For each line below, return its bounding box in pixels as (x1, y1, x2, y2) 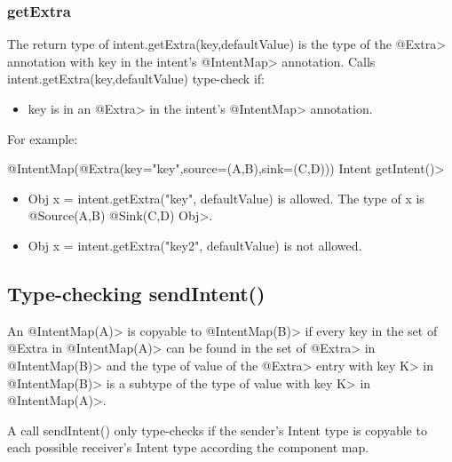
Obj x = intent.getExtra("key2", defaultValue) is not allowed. (28, 235, 362, 254)
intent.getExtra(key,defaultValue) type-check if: (7, 69, 265, 88)
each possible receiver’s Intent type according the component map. (7, 438, 369, 457)
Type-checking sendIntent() (7, 279, 266, 307)
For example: (7, 129, 78, 147)
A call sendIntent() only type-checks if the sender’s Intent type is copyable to (7, 420, 427, 439)
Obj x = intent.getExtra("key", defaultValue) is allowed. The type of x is (28, 188, 424, 207)
